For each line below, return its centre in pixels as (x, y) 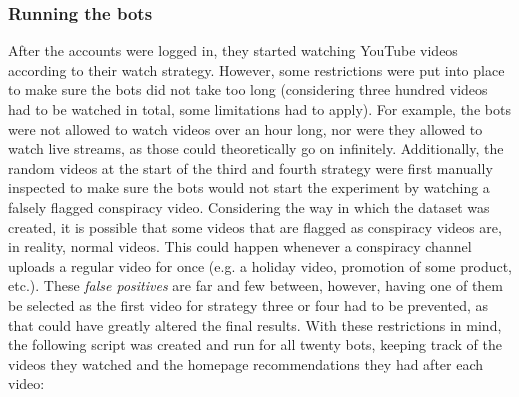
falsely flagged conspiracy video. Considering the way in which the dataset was (249, 206)
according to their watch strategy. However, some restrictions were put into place (256, 69)
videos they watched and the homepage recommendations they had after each (246, 363)
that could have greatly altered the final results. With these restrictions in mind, (255, 324)
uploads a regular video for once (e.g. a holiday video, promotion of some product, (260, 265)
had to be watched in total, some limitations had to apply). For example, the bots (259, 109)
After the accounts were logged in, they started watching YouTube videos (233, 50)
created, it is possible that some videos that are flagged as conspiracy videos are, (255, 226)
